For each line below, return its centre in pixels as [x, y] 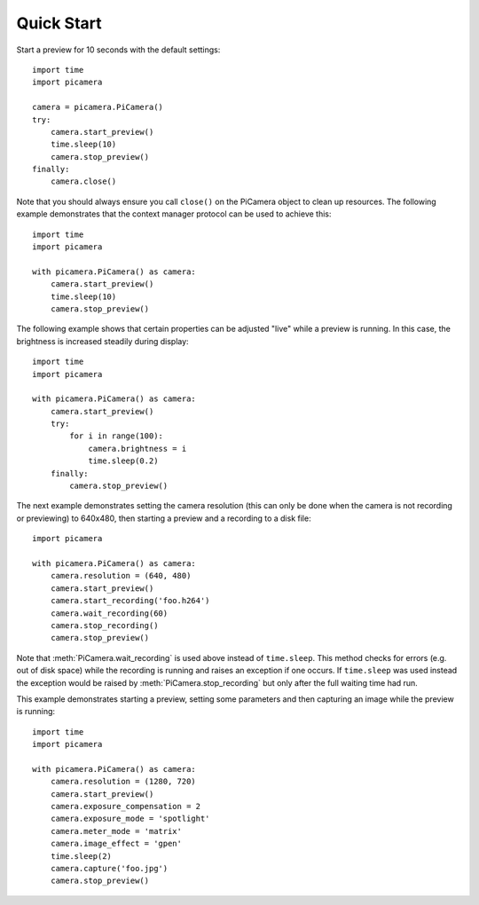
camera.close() [83, 181]
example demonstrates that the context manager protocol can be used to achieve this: [174, 214]
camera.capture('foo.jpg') [109, 868]
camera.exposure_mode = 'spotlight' [130, 819]
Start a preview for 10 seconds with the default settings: [118, 50]
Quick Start [59, 23]
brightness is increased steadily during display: [103, 341]
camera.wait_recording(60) [109, 613]
